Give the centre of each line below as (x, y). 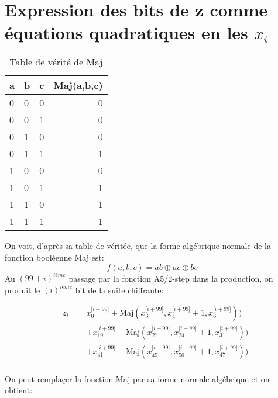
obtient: (19, 390)
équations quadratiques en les (126, 32)
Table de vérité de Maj (56, 62)
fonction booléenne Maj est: (54, 257)
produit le (23, 290)
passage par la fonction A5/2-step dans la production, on (171, 278)
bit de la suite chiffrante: (119, 290)
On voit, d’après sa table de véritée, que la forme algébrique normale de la (138, 246)
